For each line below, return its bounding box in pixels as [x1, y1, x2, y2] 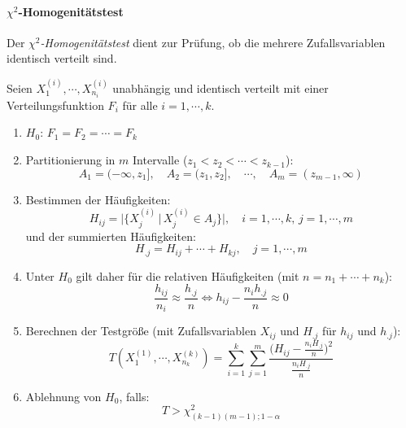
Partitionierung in [25, 151, 116, 168]
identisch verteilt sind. [7, 50, 117, 67]
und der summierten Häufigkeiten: [25, 227, 196, 244]
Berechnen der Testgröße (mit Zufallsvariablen [25, 322, 257, 339]
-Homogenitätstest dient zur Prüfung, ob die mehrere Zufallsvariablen [40, 33, 386, 50]
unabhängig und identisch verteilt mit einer [112, 79, 329, 96]
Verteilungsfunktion [7, 96, 104, 113]
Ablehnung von [25, 387, 102, 404]
